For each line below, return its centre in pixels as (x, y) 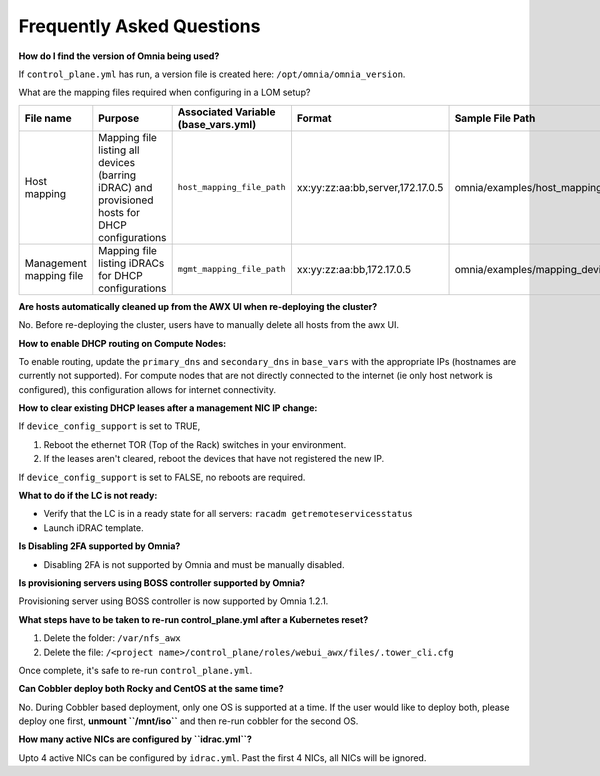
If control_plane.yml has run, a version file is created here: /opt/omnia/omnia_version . (212, 74)
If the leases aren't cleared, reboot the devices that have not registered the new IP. (214, 459)
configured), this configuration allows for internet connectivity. (147, 389)
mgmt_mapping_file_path (231, 269)
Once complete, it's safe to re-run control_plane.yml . (135, 670)
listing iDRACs (131, 263)
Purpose (119, 118)
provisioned (126, 200)
